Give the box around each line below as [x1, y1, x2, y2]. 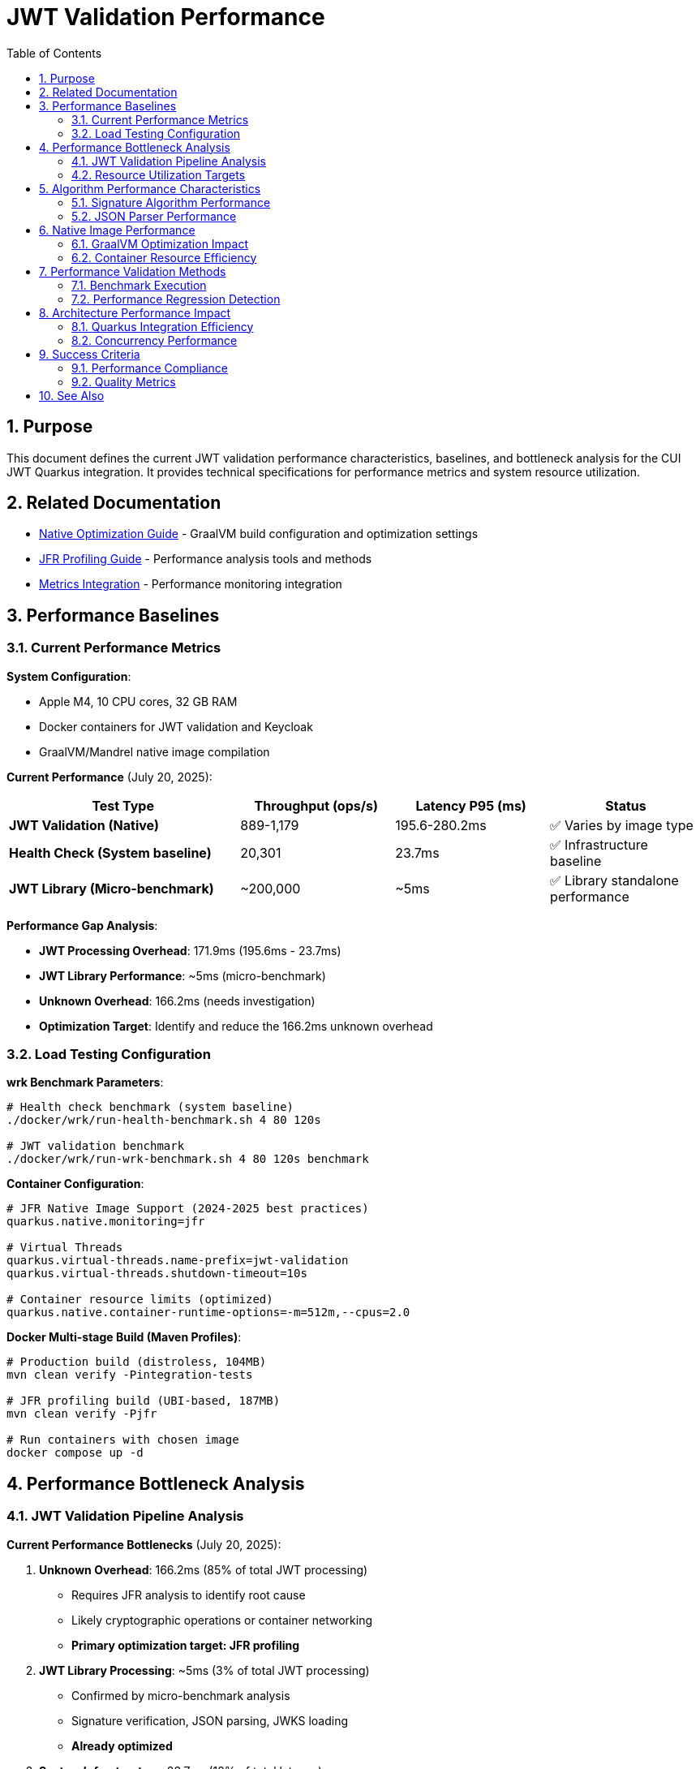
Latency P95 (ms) [415, 797, 526, 814]
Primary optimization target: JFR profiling [71, 1638, 300, 1652]
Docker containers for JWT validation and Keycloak [39, 719, 313, 734]
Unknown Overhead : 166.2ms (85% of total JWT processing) [39, 1562, 368, 1577]
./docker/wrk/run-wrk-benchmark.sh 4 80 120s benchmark [6, 1152, 369, 1166]
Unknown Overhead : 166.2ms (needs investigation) [39, 993, 316, 1008]
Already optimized [71, 1738, 173, 1753]
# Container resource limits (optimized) [6, 1293, 273, 1306]
